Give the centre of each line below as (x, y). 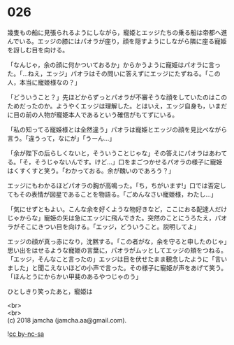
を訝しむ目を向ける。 (38, 50)
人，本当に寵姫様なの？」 (44, 82)
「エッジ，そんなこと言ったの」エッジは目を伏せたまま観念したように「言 (114, 259)
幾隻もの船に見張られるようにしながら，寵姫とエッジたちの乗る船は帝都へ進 (117, 32)
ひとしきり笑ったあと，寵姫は (50, 291)
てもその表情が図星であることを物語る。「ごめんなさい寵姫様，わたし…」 (112, 194)
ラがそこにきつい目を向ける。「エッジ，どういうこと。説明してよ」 (104, 226)
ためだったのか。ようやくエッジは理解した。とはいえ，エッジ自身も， (108, 106)
